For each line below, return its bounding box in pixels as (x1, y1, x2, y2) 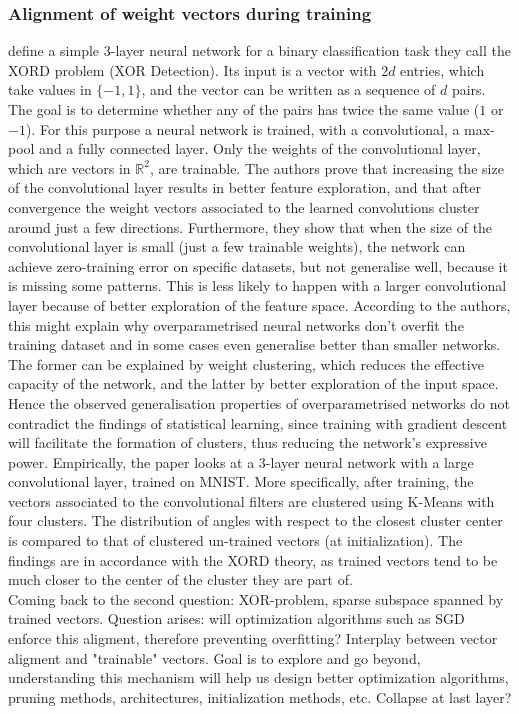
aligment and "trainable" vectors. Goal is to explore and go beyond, (8, 647, 421, 668)
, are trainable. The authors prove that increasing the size (149, 157, 504, 178)
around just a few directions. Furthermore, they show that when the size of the (8, 216, 493, 237)
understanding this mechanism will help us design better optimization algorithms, (8, 667, 509, 688)
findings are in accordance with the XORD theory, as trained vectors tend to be (8, 549, 498, 570)
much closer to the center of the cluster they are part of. (8, 569, 353, 590)
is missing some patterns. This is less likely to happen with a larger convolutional (8, 275, 507, 296)
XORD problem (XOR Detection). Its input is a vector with (8, 59, 377, 80)
